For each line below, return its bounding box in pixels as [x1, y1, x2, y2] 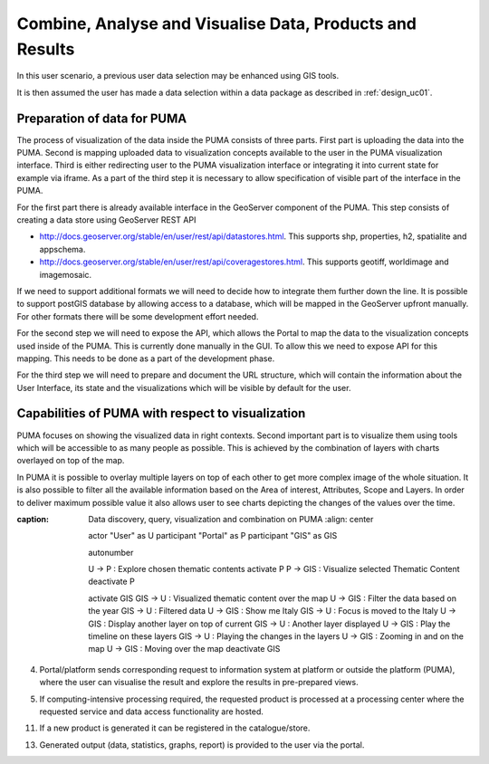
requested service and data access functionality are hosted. [39, 706, 264, 717]
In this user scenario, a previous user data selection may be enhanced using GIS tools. [16, 71, 340, 81]
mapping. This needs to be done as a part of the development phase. [16, 353, 275, 364]
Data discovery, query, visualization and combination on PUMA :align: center [88, 513, 374, 524]
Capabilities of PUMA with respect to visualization [16, 406, 306, 421]
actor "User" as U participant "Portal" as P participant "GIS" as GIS [88, 530, 338, 541]
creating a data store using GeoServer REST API [16, 214, 197, 225]
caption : [16, 513, 50, 524]
